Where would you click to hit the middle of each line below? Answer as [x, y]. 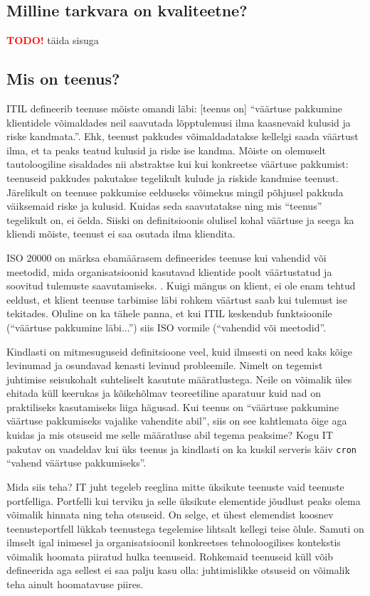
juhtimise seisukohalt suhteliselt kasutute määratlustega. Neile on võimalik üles [179, 379]
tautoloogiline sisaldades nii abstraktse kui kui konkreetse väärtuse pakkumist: [178, 164]
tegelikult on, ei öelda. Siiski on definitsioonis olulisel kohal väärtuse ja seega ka [180, 219]
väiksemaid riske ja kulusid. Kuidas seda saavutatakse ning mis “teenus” [164, 206]
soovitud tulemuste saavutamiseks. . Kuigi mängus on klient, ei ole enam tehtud [181, 286]
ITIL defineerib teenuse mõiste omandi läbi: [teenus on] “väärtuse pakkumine [174, 108]
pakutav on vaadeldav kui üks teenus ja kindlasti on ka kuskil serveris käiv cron [181, 448]
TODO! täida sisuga [53, 40]
